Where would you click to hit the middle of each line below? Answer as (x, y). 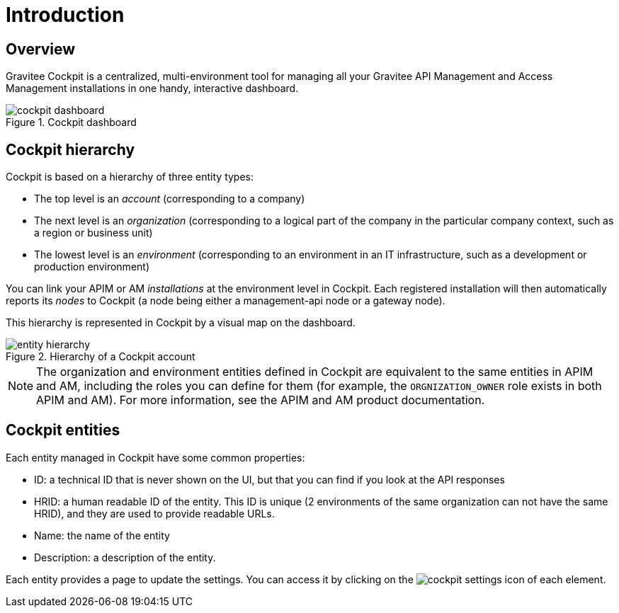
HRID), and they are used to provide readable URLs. (154, 513)
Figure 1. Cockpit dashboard (71, 122)
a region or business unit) (93, 233)
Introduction (65, 15)
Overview (41, 49)
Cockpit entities (63, 430)
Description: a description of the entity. (125, 557)
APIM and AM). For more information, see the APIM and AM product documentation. (261, 400)
